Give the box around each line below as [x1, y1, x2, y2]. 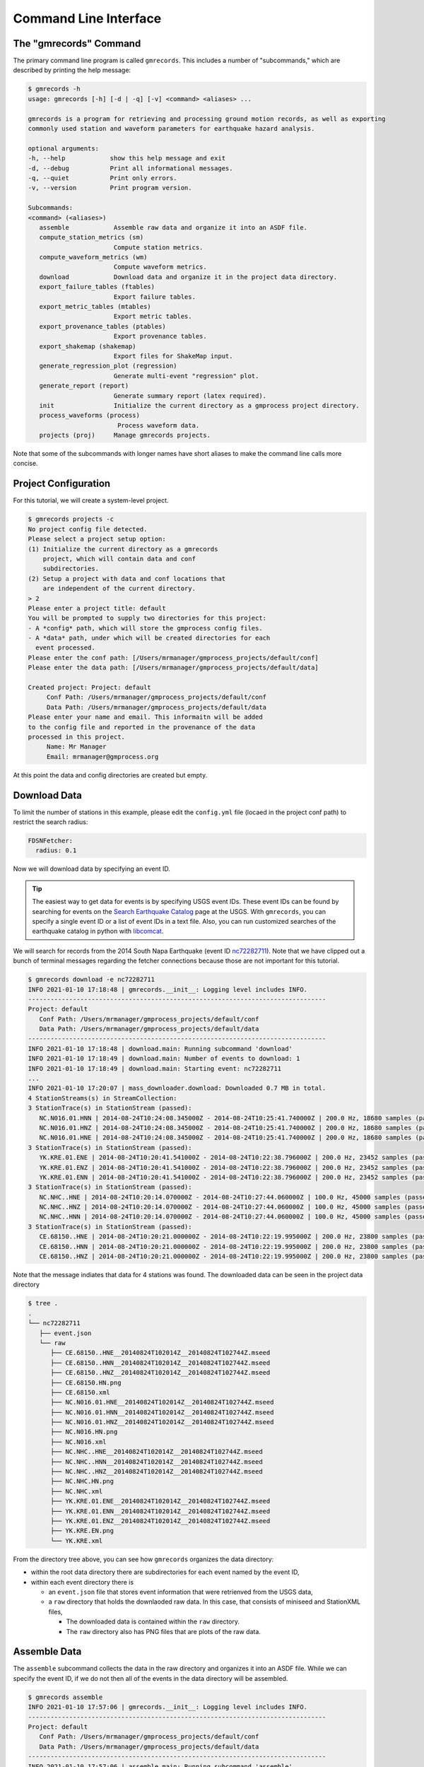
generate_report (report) [39, 382, 129, 390]
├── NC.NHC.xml [50, 1487, 103, 1495]
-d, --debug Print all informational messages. [28, 164, 233, 172]
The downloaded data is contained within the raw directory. [66, 1617, 240, 1626]
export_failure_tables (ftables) [39, 283, 155, 291]
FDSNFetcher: [28, 837, 73, 845]
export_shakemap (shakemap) [39, 342, 137, 350]
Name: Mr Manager [46, 743, 107, 751]
